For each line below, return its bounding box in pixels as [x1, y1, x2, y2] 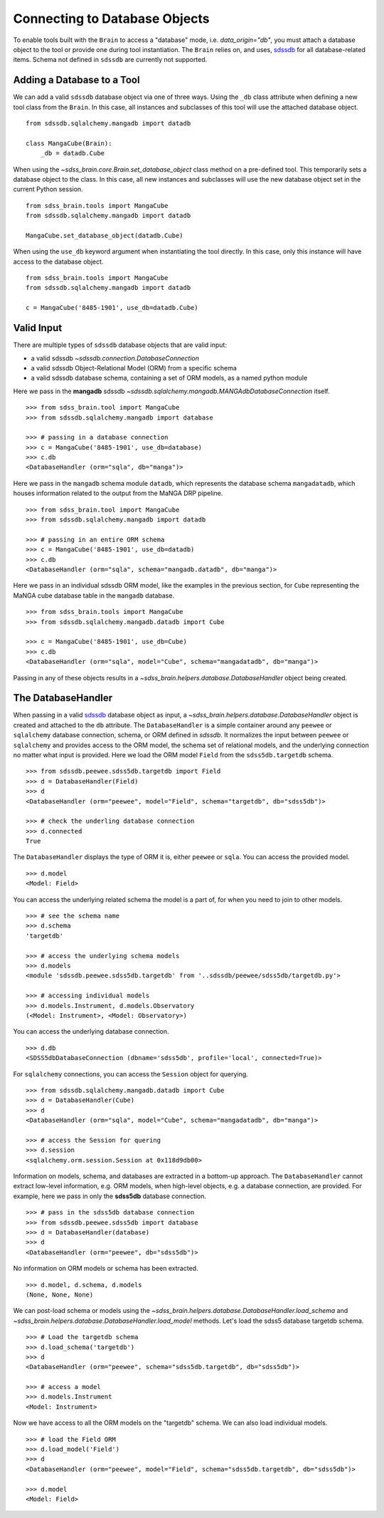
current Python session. [13, 185, 83, 194]
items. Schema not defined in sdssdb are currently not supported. [13, 56, 208, 64]
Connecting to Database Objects [13, 11, 210, 26]
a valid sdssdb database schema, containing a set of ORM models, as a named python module [31, 374, 308, 383]
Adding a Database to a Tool [13, 74, 140, 86]
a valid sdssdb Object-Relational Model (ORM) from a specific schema [31, 363, 238, 372]
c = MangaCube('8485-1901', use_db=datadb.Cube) [26, 303, 198, 312]
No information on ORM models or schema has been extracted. [13, 1264, 198, 1273]
